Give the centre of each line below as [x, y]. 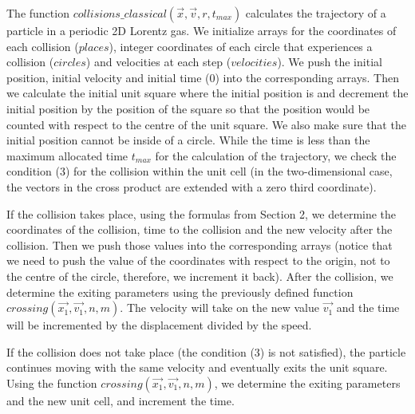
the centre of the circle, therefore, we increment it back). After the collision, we [200, 276]
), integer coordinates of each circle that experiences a [241, 46]
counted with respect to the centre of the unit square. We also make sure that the [206, 124]
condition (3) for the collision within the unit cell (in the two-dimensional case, [200, 171]
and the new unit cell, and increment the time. [121, 400]
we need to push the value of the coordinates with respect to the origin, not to [198, 260]
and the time [368, 308]
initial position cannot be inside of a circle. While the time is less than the [188, 140]
